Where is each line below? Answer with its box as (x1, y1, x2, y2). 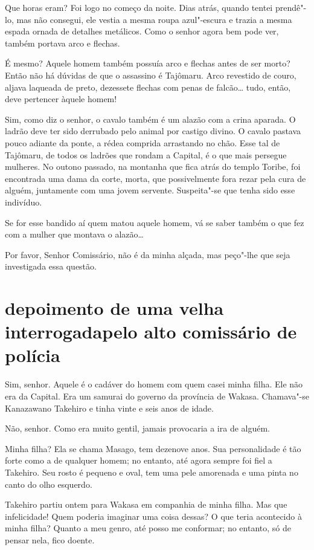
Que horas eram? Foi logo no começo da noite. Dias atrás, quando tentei (5, 1, 273, 13)
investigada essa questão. (5, 260, 97, 273)
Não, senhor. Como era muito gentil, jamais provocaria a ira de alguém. (5, 422, 270, 435)
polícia (5, 343, 60, 367)
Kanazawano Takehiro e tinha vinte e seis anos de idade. (5, 401, 214, 414)
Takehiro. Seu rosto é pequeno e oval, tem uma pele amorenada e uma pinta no (5, 465, 298, 478)
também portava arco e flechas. (5, 36, 120, 49)
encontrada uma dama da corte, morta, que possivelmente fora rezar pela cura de (5, 172, 306, 184)
